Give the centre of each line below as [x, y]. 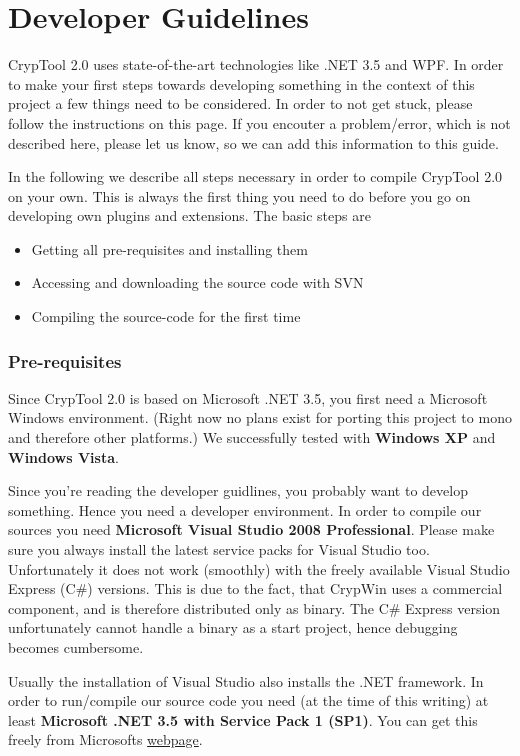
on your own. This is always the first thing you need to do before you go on [239, 195]
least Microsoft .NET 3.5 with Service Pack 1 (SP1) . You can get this [243, 719]
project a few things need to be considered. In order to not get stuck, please [240, 103]
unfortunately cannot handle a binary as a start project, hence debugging [233, 627]
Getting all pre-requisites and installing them [169, 248]
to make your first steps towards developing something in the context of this [241, 83]
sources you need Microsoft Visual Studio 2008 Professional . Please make [251, 529]
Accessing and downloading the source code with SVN [197, 282]
